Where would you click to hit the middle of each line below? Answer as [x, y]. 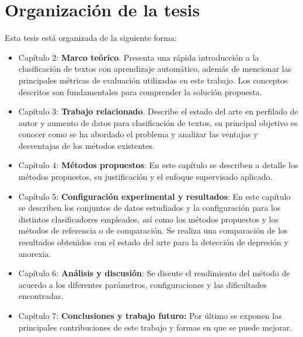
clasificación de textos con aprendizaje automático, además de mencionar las [155, 69]
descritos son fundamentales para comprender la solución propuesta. [140, 91]
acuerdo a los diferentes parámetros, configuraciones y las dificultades [142, 284]
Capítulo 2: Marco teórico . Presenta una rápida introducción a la [139, 57]
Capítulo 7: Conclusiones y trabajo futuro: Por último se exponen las [150, 315]
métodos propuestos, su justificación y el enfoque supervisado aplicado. [145, 177]
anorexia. [35, 253]
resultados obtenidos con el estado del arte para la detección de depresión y [153, 242]
